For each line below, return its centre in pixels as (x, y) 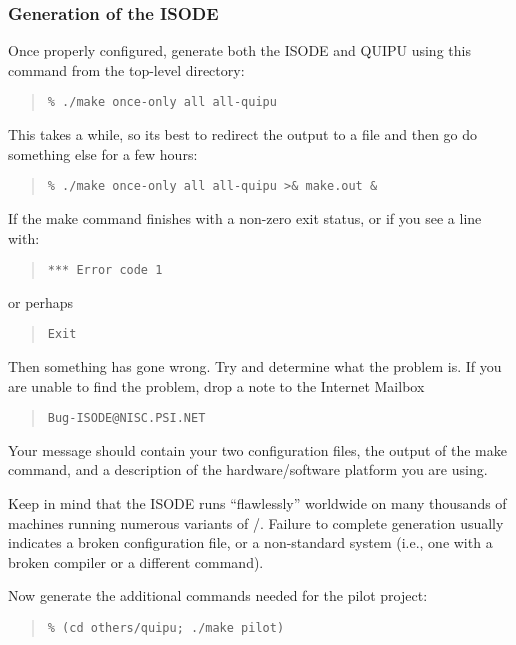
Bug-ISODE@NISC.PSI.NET (126, 418)
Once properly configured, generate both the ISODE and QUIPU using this (239, 50)
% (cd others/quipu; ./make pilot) (166, 628)
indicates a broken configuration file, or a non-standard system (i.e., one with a (250, 542)
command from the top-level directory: (126, 69)
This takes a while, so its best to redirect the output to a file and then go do (243, 134)
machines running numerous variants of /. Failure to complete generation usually (256, 522)
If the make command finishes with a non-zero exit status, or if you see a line (245, 217)
